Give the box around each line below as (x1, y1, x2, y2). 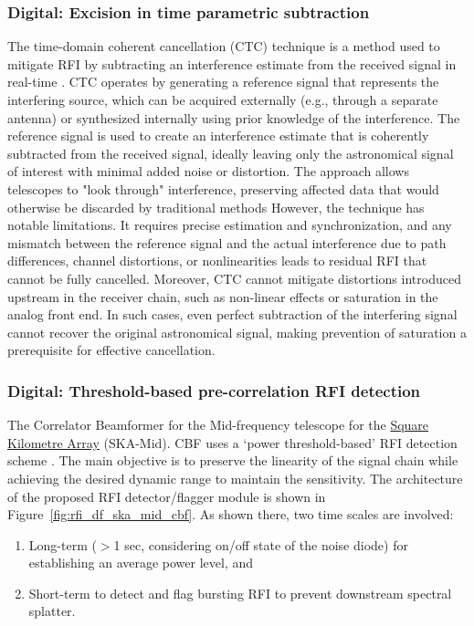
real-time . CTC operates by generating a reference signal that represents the (7, 72, 439, 91)
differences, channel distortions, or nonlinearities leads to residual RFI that (7, 251, 427, 270)
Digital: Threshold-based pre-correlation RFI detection (7, 379, 421, 402)
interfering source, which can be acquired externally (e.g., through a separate (7, 90, 438, 109)
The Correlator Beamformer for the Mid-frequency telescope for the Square (7, 415, 429, 434)
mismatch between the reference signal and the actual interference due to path (7, 233, 447, 252)
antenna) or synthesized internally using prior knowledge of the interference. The (7, 108, 460, 127)
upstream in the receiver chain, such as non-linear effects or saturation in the (7, 287, 438, 306)
